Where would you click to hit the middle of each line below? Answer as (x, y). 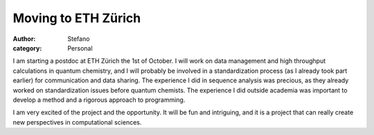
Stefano (79, 39)
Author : (24, 39)
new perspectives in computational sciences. (77, 122)
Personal (80, 48)
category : (27, 48)
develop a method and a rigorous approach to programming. (99, 100)
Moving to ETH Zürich (77, 18)
